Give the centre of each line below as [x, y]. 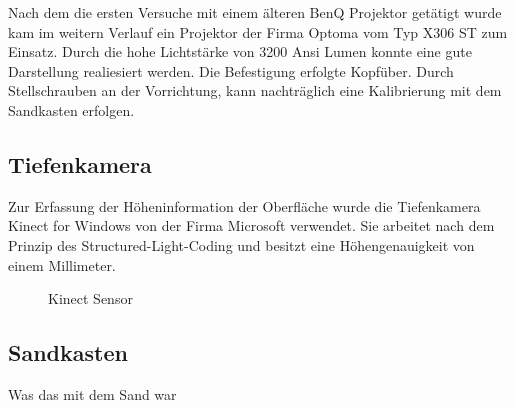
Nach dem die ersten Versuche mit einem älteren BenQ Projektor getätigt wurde [255, 12]
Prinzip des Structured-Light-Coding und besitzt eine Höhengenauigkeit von [241, 244]
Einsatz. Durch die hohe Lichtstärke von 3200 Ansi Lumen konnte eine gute [240, 51]
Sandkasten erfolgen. [71, 109]
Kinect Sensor [90, 298]
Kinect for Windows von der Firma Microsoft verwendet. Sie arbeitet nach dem [251, 225]
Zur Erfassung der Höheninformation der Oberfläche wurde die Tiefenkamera [244, 205]
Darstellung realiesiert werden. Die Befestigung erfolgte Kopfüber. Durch [231, 70]
